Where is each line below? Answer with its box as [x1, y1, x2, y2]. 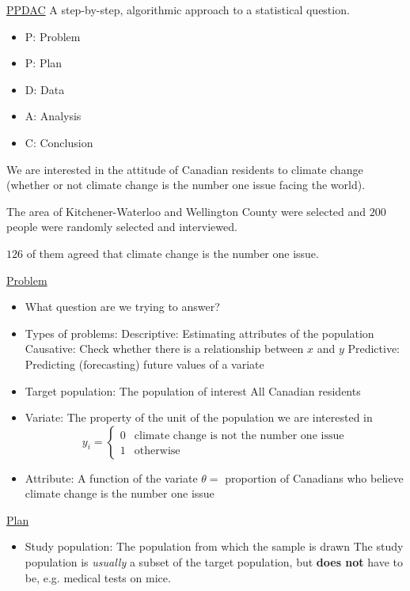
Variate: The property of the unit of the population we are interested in [25, 409, 373, 426]
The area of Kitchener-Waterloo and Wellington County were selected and [6, 203, 366, 219]
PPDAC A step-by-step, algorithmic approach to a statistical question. [6, 2, 350, 17]
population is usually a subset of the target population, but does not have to [25, 554, 404, 570]
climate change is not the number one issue [134, 430, 344, 441]
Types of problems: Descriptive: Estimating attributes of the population [25, 324, 374, 341]
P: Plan [25, 55, 63, 71]
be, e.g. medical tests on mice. [25, 569, 171, 585]
